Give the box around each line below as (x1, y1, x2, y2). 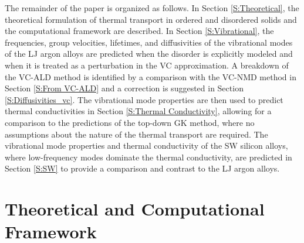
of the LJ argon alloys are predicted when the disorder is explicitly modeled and (5, 47, 293, 60)
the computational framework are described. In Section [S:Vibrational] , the (5, 25, 274, 37)
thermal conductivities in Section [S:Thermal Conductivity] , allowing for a (5, 105, 272, 117)
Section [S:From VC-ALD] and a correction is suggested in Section (5, 82, 244, 94)
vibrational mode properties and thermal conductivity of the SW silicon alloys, (5, 139, 288, 152)
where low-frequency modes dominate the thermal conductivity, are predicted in (5, 150, 292, 163)
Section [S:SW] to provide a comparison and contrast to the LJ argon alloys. (5, 162, 280, 174)
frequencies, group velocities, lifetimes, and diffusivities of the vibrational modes (5, 36, 293, 48)
